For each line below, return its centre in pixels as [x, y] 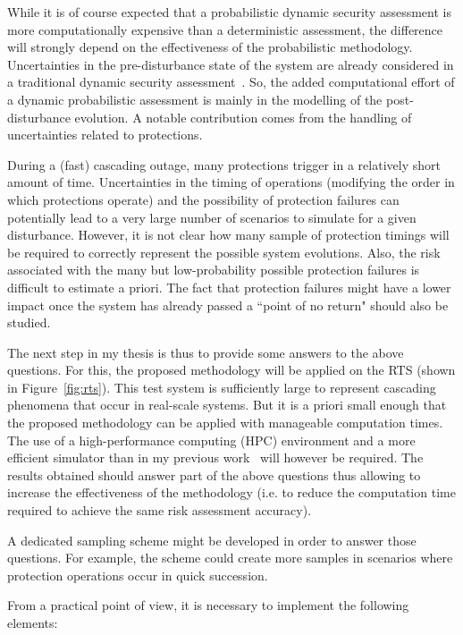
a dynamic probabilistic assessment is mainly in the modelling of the [195, 99]
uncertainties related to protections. [105, 135]
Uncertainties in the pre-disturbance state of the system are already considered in [231, 64]
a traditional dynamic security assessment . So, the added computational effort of [231, 82]
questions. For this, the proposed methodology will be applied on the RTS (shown [231, 370]
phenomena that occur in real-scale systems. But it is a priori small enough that [227, 405]
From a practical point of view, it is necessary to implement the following [208, 605]
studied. [29, 322]
